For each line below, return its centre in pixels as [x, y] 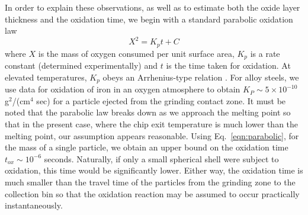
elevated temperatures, [46, 77]
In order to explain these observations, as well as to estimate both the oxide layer [153, 7]
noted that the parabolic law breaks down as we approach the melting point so [148, 112]
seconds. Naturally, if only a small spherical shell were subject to [161, 158]
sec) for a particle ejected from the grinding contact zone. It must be [161, 100]
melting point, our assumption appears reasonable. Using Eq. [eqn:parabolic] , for [152, 135]
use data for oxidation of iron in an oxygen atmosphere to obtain [123, 89]
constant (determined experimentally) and [81, 65]
